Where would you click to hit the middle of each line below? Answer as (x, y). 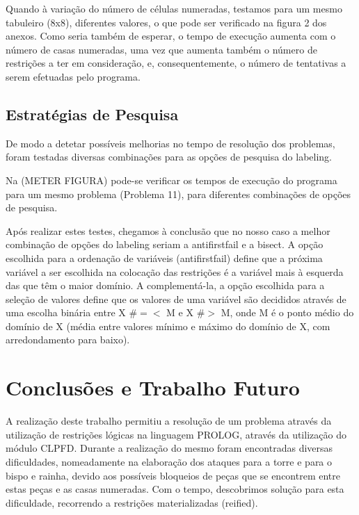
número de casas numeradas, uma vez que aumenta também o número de (161, 49)
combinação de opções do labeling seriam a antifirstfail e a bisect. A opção (165, 244)
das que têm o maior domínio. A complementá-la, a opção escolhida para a (165, 285)
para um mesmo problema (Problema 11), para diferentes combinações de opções (178, 194)
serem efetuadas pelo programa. (73, 76)
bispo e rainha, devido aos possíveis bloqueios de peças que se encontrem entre (173, 475)
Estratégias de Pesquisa (92, 114)
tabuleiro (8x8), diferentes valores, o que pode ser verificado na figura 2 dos (166, 22)
